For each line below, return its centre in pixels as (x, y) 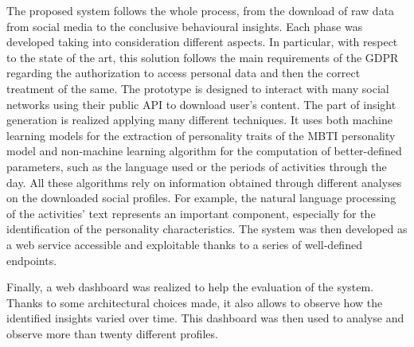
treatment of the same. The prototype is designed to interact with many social (198, 88)
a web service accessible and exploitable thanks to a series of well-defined (184, 244)
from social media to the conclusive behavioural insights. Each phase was (185, 26)
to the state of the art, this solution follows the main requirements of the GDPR (203, 57)
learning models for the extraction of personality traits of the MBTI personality (201, 135)
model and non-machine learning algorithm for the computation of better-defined (204, 151)
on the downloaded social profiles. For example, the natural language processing (201, 198)
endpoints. (32, 260)
